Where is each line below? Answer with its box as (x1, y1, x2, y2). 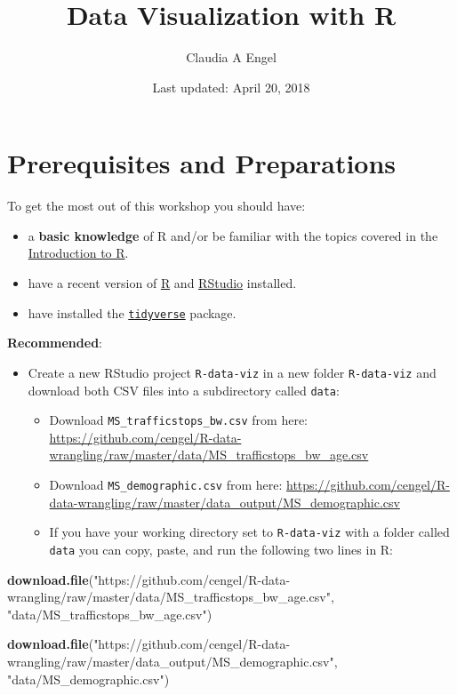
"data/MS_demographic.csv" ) (7, 669, 170, 688)
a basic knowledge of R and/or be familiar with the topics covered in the (28, 226, 438, 244)
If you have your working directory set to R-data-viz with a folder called (49, 523, 450, 541)
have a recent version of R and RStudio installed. (28, 274, 297, 292)
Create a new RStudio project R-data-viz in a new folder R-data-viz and (28, 363, 437, 381)
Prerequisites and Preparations (7, 145, 397, 181)
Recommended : (7, 333, 102, 352)
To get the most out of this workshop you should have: (7, 196, 306, 215)
